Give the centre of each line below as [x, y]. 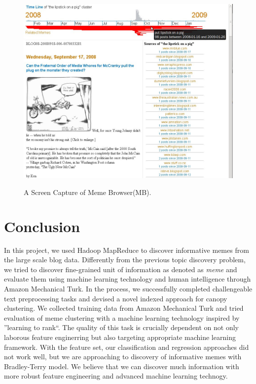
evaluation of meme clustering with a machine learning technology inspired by [122, 317]
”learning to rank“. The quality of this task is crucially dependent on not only [121, 327]
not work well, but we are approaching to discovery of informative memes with [123, 357]
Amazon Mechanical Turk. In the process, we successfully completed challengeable [128, 288]
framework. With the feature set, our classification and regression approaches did [127, 347]
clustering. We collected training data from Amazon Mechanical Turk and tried [124, 308]
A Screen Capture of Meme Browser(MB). [88, 192]
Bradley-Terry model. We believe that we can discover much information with [122, 366]
